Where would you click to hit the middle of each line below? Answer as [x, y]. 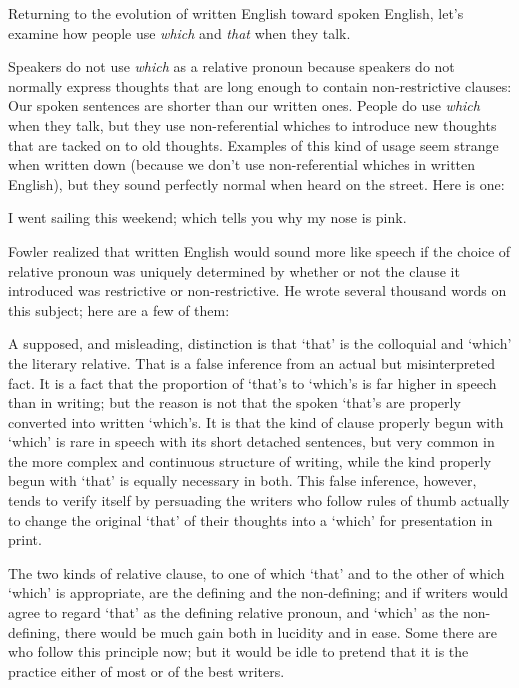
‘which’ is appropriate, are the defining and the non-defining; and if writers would [258, 592]
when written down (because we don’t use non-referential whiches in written [242, 164]
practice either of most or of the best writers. [146, 670]
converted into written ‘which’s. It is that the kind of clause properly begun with [256, 421]
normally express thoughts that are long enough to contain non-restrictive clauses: [260, 85]
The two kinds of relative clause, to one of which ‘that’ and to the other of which [256, 572]
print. [25, 539]
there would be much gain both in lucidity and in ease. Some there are [281, 631]
